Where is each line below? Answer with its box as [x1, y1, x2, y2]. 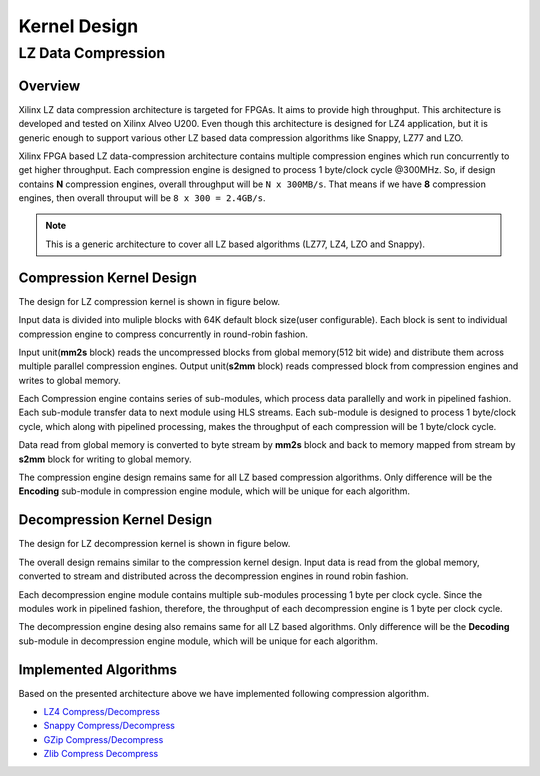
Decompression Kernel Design [18, 511, 213, 529]
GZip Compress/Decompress [43, 733, 164, 745]
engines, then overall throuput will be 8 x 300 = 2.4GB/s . [18, 192, 266, 204]
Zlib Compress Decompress [43, 748, 159, 760]
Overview [18, 77, 81, 94]
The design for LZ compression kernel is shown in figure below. [18, 295, 280, 307]
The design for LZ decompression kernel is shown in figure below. [18, 538, 291, 550]
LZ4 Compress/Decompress [43, 705, 160, 717]
